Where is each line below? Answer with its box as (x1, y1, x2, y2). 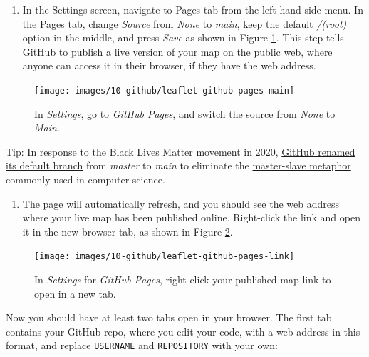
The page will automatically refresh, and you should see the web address (22, 196, 340, 211)
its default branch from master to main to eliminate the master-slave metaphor (6, 158, 351, 173)
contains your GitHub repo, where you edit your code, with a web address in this (6, 323, 360, 338)
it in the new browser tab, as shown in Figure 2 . (22, 223, 233, 238)
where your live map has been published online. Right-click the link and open (22, 210, 360, 225)
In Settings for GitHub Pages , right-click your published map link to (34, 272, 331, 287)
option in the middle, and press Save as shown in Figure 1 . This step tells (22, 30, 344, 45)
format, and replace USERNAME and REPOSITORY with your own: (6, 338, 278, 353)
